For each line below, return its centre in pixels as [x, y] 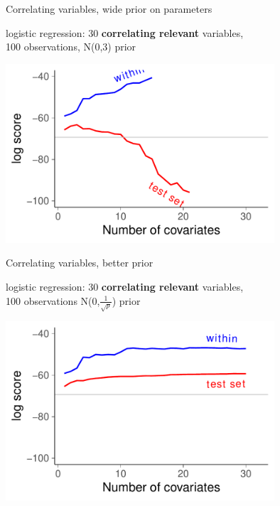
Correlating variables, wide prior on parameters [109, 9]
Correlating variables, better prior [80, 263]
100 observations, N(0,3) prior [71, 47]
